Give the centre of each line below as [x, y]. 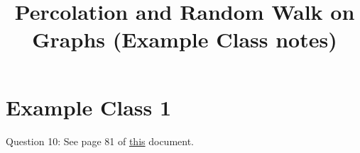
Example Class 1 [89, 107]
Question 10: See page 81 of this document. [100, 141]
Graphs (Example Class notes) [185, 39]
